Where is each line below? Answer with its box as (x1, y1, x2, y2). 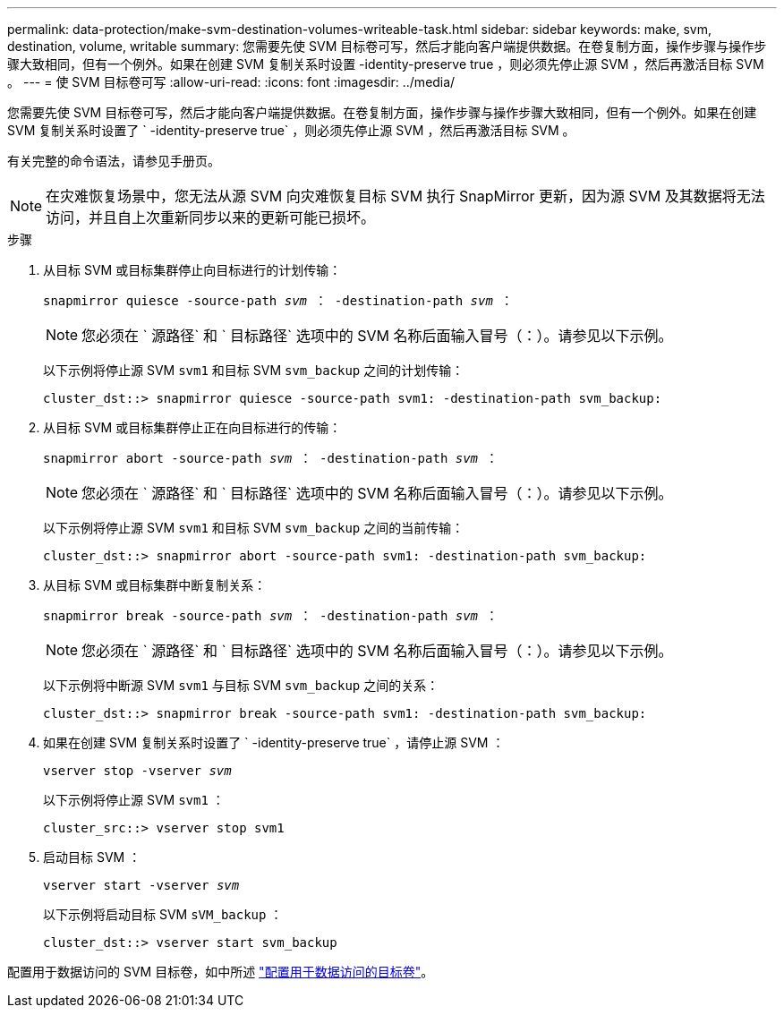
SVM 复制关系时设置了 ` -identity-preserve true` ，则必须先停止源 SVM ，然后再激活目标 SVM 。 (7, 123, 575, 138)
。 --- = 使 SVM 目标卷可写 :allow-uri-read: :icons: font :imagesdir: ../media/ (7, 74, 456, 90)
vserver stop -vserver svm (43, 763, 232, 778)
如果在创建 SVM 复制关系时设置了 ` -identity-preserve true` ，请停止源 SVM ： (43, 735, 505, 750)
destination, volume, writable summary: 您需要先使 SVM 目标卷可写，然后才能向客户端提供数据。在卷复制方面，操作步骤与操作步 (7, 38, 767, 54)
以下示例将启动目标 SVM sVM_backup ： (43, 907, 283, 922)
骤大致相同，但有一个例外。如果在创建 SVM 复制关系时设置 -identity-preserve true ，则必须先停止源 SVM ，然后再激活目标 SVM (7, 56, 764, 72)
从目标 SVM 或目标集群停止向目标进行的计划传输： (43, 262, 342, 277)
